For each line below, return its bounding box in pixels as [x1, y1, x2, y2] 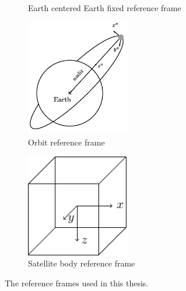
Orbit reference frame [28, 136, 105, 148]
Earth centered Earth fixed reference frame [28, 2, 181, 13]
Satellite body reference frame [28, 257, 135, 269]
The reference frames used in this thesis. [5, 276, 149, 289]
